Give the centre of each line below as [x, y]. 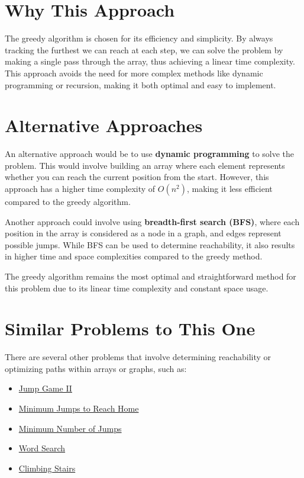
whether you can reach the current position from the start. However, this [137, 177]
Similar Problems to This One [130, 328]
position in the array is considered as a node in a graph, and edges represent [143, 233]
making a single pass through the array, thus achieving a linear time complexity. [150, 61]
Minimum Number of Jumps [70, 428]
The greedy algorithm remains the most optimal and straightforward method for [151, 276]
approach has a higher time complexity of [80, 188]
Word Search [42, 448]
